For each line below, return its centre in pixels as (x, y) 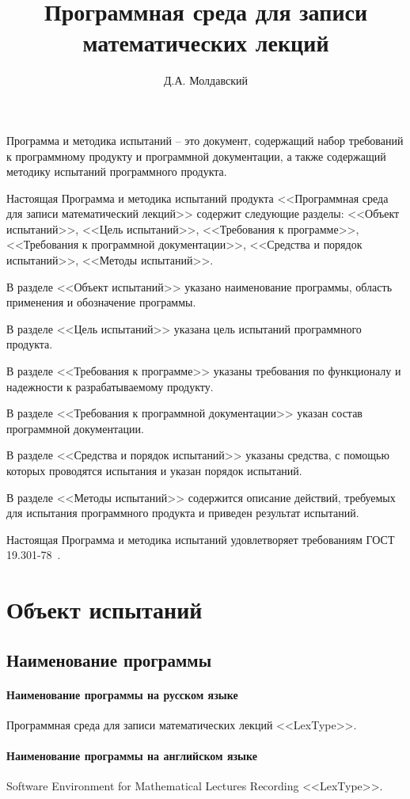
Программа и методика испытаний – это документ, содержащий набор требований (205, 140)
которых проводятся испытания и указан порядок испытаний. (154, 470)
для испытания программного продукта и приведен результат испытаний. (183, 513)
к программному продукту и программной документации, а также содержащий (196, 156)
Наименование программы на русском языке (122, 694)
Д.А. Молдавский (206, 80)
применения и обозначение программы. (101, 302)
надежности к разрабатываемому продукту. (110, 386)
